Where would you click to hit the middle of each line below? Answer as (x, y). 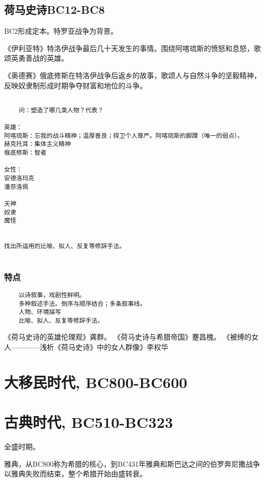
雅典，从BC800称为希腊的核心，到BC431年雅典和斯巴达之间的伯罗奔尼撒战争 (132, 463)
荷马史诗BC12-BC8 (55, 9)
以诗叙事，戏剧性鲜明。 (52, 295)
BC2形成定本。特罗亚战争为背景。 (61, 31)
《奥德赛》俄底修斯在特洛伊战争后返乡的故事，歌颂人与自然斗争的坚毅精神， (132, 75)
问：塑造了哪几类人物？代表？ (61, 110)
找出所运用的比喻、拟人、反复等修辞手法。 (65, 246)
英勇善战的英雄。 (39, 58)
